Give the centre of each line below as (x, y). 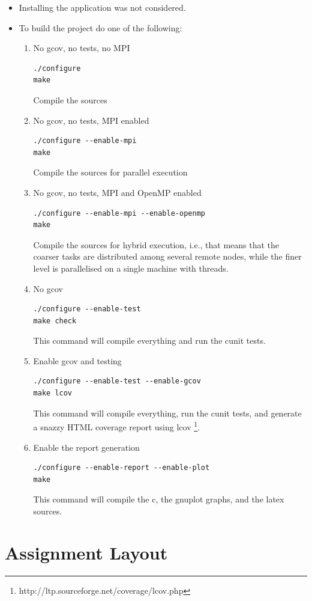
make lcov (53, 393)
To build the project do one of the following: (100, 27)
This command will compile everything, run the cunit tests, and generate (167, 413)
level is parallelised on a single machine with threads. (131, 268)
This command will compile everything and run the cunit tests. (149, 340)
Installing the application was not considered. (102, 7)
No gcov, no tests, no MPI (82, 48)
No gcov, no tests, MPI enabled (91, 120)
